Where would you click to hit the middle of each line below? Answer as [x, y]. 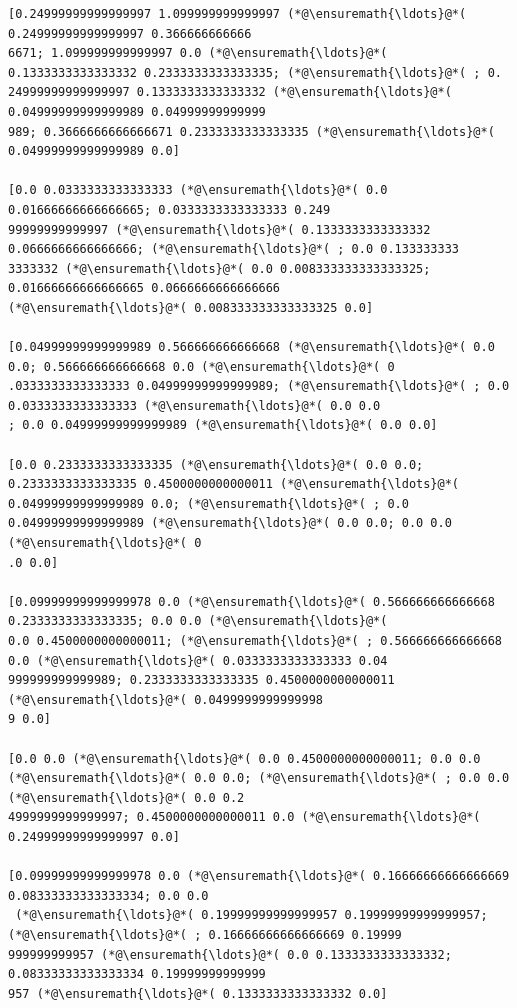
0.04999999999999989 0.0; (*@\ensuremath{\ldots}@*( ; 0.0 [208, 503]
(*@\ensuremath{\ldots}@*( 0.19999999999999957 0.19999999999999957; [251, 915]
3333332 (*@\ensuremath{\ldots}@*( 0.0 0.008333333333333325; [219, 268]
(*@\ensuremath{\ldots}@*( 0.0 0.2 [126, 797]
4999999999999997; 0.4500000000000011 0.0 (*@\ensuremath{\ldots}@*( [244, 817]
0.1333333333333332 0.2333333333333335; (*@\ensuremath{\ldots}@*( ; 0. [255, 72]
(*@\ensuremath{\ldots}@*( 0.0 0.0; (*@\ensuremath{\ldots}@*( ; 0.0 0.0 [259, 778]
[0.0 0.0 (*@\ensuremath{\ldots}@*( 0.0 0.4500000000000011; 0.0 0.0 [244, 758]
